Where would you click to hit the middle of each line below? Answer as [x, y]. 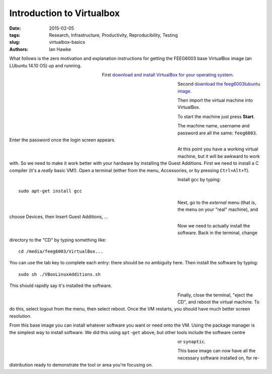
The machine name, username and [214, 126]
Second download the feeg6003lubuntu [219, 84]
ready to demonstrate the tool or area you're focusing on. [93, 365]
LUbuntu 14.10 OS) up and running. [45, 65]
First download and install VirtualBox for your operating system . [168, 74]
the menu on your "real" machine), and [218, 209]
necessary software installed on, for [215, 358]
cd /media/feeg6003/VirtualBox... [61, 251]
